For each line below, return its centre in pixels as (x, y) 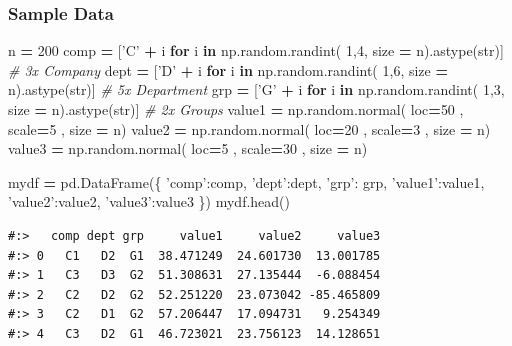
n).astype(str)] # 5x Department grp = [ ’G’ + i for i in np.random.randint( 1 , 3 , (256, 89)
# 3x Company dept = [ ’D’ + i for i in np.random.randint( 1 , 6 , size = (228, 69)
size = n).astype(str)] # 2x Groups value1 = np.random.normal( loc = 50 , (236, 109)
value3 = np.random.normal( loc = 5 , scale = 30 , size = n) (188, 148)
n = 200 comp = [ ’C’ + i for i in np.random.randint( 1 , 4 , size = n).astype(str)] (256, 50)
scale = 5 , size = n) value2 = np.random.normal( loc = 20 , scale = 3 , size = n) (249, 128)
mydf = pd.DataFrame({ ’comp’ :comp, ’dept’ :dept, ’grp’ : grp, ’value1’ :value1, (246, 181)
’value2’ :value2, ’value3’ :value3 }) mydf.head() (149, 201)
